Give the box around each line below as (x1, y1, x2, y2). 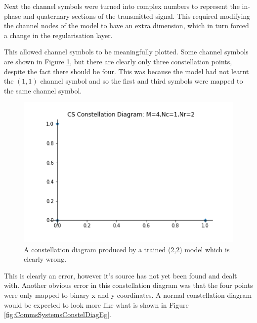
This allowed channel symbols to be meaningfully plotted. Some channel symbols (4, 46, 249, 57)
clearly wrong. (24, 254, 67, 264)
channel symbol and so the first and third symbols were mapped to (40, 76, 243, 86)
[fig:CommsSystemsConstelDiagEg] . (4, 309, 111, 320)
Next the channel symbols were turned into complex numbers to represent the (4, 1, 240, 11)
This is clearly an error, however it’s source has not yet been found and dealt (4, 270, 237, 280)
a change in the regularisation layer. (4, 30, 113, 40)
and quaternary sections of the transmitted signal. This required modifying (23, 10, 251, 21)
